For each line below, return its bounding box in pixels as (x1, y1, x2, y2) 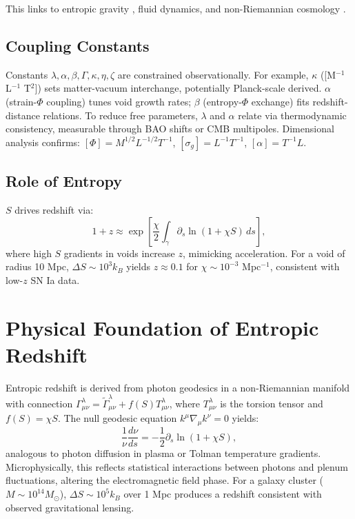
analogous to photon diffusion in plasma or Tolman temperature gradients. (6, 446, 321, 460)
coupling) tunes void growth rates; (46, 94, 192, 108)
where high (6, 245, 52, 260)
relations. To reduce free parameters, (43, 108, 198, 122)
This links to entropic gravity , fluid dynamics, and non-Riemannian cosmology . (6, 1, 346, 15)
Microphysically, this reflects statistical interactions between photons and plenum (6, 459, 348, 474)
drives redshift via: (14, 202, 94, 216)
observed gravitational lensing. (6, 500, 134, 514)
